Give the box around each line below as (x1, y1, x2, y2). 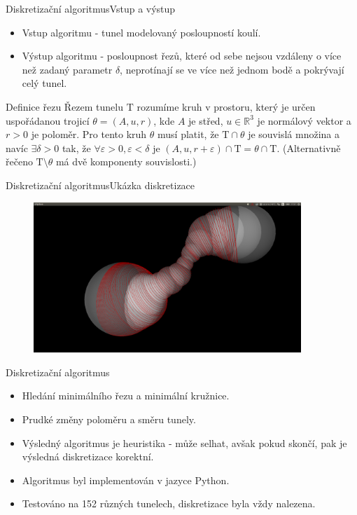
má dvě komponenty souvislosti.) (55, 154, 197, 169)
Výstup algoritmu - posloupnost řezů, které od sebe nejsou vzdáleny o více (22, 48, 342, 63)
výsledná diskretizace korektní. (22, 449, 154, 464)
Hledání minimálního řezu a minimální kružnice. (22, 388, 230, 403)
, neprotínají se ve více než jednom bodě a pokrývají (120, 62, 344, 76)
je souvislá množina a (248, 127, 339, 142)
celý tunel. (22, 76, 67, 90)
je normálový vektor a (257, 113, 351, 128)
